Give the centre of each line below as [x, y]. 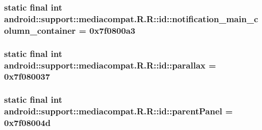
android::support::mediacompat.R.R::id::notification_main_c [131, 18]
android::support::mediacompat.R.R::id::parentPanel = [119, 111]
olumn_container [40, 30]
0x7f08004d [27, 123]
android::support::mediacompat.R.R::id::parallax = [110, 65]
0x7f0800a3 [112, 30]
